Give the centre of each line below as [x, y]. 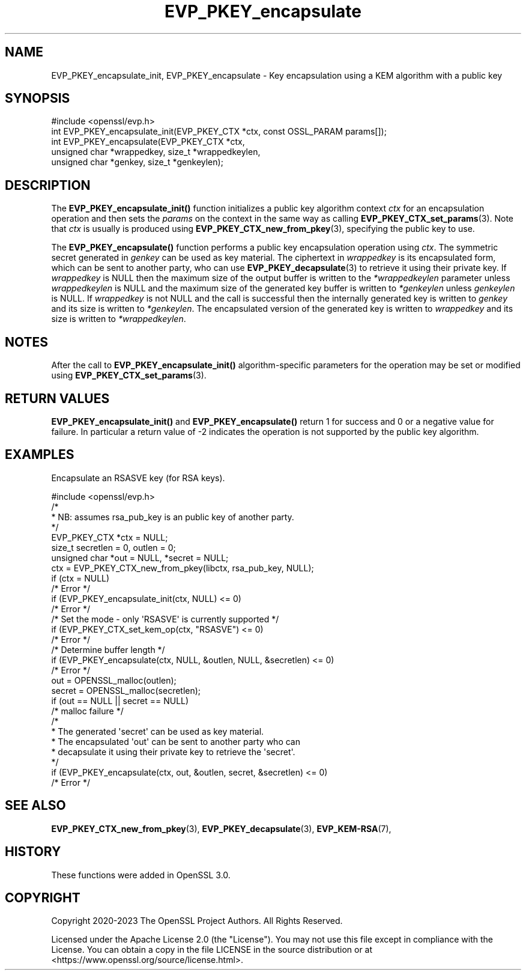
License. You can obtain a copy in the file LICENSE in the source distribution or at [212, 950]
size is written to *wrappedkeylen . [119, 319]
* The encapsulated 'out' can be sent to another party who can [176, 741]
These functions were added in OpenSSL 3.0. [141, 875]
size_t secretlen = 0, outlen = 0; [113, 547]
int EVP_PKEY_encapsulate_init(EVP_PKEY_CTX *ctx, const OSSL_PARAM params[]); [219, 132]
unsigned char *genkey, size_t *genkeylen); [137, 162]
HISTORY [33, 852]
